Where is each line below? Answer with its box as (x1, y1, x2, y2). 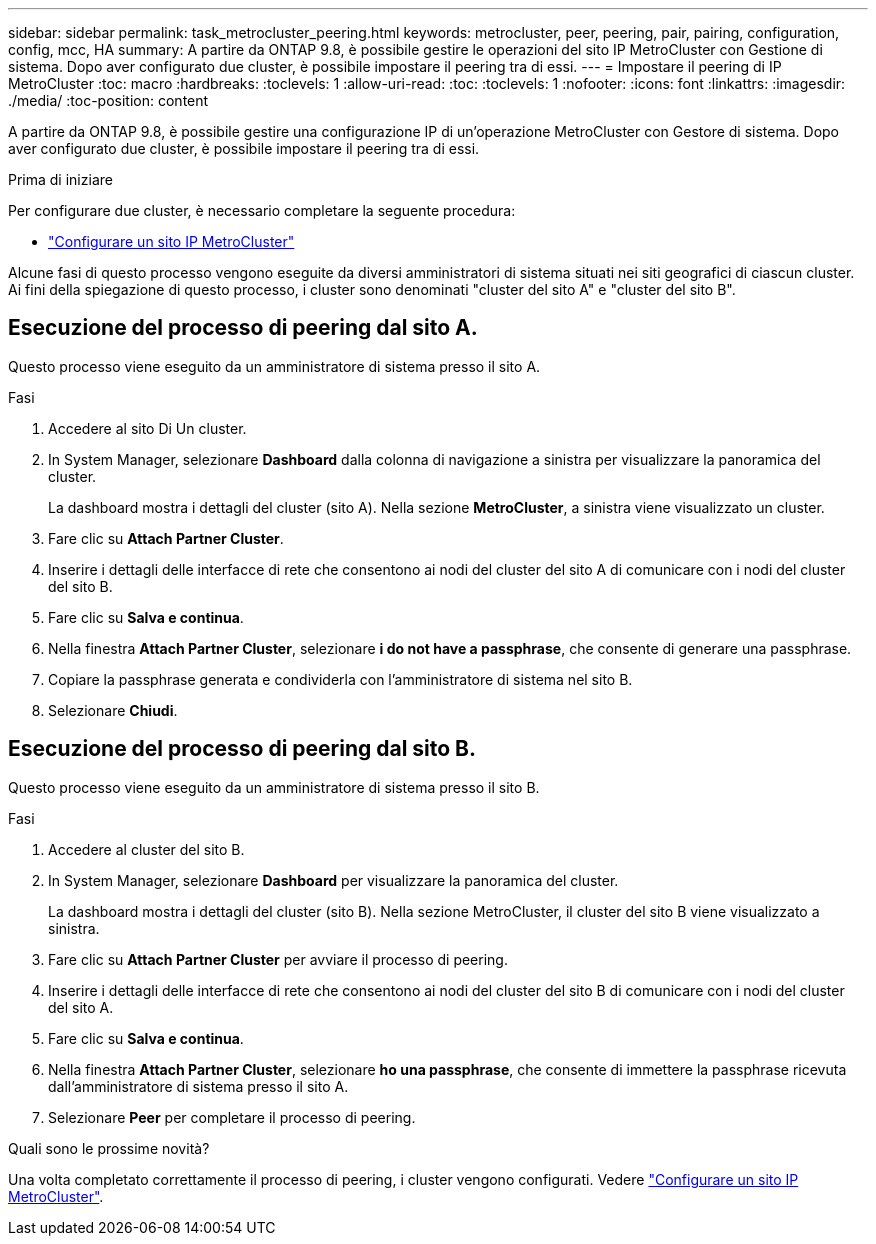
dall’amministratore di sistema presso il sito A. (48, 1077, 349, 1095)
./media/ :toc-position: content (8, 92, 209, 109)
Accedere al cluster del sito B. (48, 840, 245, 858)
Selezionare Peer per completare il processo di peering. (48, 1108, 416, 1126)
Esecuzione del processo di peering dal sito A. (8, 315, 478, 341)
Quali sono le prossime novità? (8, 1139, 210, 1157)
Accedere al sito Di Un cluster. (48, 419, 247, 437)
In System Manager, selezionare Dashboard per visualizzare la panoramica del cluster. (48, 871, 619, 889)
